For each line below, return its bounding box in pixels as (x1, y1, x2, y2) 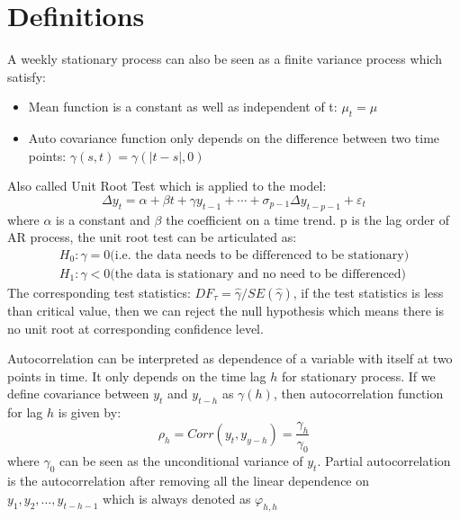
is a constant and (56, 210, 150, 228)
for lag (7, 403, 43, 422)
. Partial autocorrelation (317, 452, 451, 470)
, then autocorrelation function (273, 384, 444, 403)
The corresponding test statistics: (7, 282, 191, 301)
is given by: (58, 403, 122, 422)
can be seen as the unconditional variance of (59, 452, 303, 470)
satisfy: (7, 67, 46, 85)
